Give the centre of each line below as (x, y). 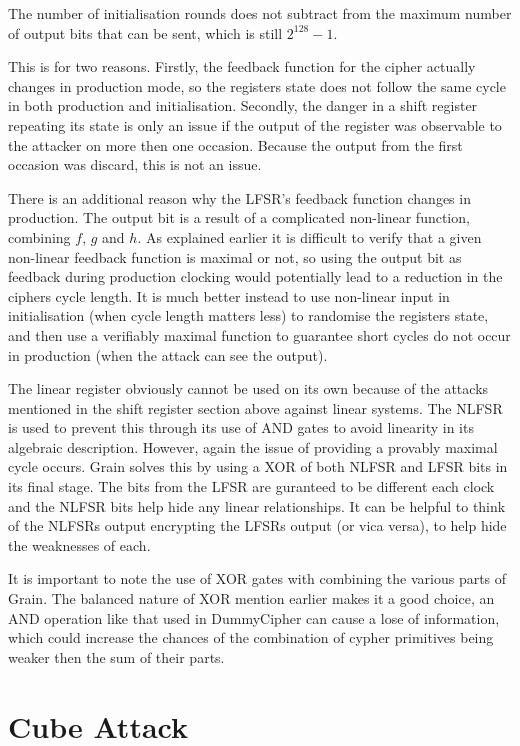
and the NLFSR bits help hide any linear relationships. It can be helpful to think (257, 505)
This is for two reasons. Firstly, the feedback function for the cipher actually (242, 66)
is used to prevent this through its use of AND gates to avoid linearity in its (241, 427)
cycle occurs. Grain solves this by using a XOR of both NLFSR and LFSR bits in (258, 466)
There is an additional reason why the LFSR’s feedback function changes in (239, 197)
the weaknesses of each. (79, 544)
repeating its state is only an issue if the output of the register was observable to (255, 124)
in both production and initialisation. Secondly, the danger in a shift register (243, 105)
